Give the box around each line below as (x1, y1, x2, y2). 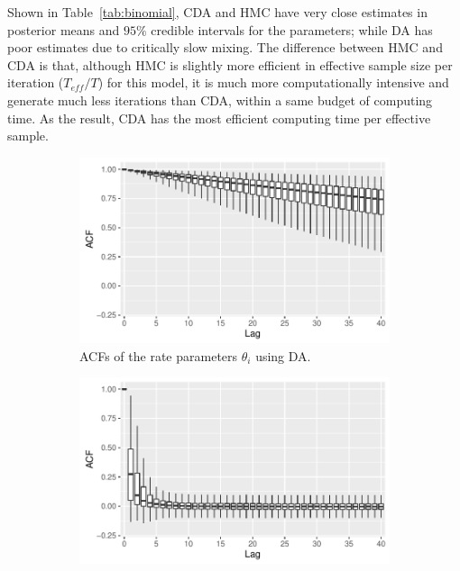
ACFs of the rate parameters (79, 346, 238, 365)
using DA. (255, 346, 311, 365)
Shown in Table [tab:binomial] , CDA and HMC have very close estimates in (7, 3, 428, 21)
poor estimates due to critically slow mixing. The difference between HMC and (7, 38, 443, 57)
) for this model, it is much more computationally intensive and (97, 73, 449, 92)
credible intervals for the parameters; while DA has (151, 20, 433, 39)
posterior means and (7, 20, 120, 39)
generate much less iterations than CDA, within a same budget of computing (7, 90, 433, 109)
